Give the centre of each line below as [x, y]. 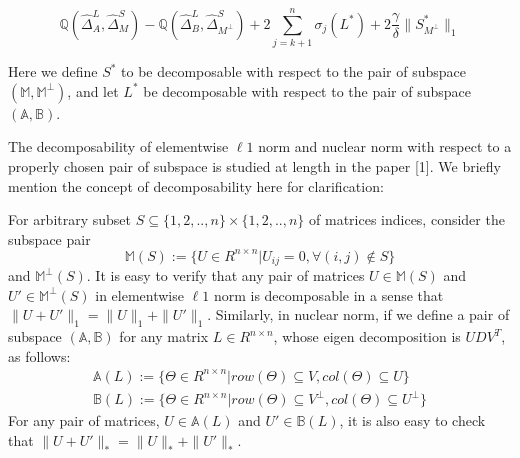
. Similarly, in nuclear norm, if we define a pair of [358, 314]
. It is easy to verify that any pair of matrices [225, 275]
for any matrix [164, 336]
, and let [93, 90]
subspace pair [49, 238]
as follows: [39, 355]
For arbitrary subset [70, 219]
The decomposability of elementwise [118, 146]
